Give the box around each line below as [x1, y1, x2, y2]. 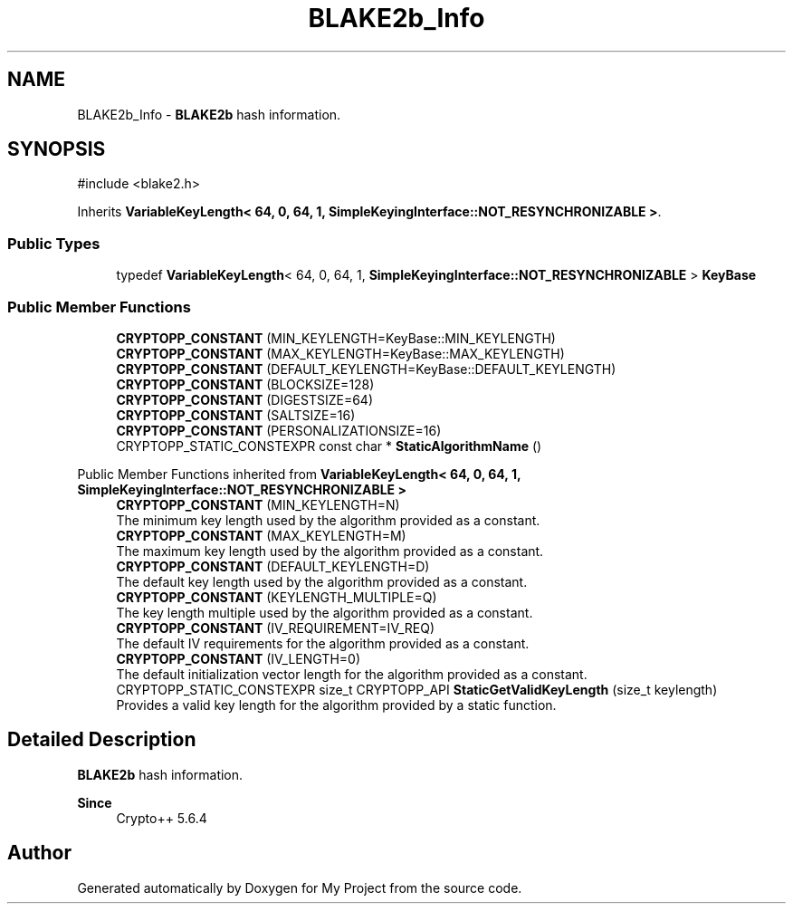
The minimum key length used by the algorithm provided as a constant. [116, 512, 540, 528]
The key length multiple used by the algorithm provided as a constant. [116, 604, 533, 620]
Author [7, 841, 72, 865]
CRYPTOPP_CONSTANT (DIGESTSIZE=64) [116, 391, 374, 408]
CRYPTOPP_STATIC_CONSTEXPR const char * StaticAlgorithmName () [116, 437, 542, 454]
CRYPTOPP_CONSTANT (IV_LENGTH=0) [116, 650, 360, 666]
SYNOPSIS [7, 138, 106, 161]
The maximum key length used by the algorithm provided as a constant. [116, 542, 544, 559]
